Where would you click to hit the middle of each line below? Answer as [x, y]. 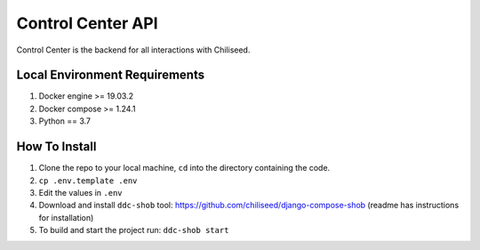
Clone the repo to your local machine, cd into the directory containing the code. [184, 168]
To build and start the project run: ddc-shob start [134, 230]
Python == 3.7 [65, 121]
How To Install [56, 147]
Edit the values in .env [80, 192]
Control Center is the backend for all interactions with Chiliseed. [133, 50]
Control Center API [88, 23]
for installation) [66, 217]
